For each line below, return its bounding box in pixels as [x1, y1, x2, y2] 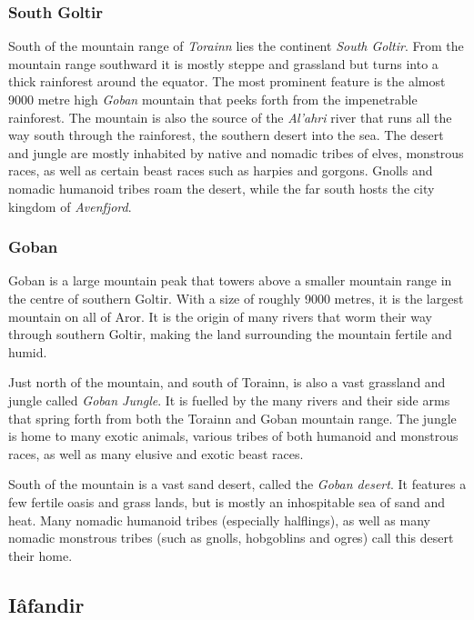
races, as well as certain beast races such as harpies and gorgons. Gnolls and [8, 161, 433, 180]
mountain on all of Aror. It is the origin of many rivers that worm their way [8, 306, 432, 325]
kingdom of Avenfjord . [8, 196, 132, 215]
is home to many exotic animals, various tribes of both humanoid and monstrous [8, 426, 459, 445]
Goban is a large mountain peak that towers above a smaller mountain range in [8, 271, 452, 290]
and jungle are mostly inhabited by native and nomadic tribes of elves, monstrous [8, 143, 464, 162]
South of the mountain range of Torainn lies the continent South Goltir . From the [8, 36, 464, 55]
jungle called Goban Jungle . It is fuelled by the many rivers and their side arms [8, 390, 450, 409]
